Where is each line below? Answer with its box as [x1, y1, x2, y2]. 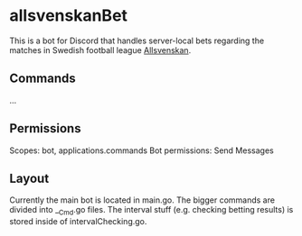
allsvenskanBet [9, 5, 128, 26]
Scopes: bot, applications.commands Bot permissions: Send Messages [9, 145, 274, 156]
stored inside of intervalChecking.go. [9, 216, 147, 227]
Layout [9, 170, 50, 186]
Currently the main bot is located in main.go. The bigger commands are [9, 195, 276, 205]
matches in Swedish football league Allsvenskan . [9, 44, 192, 55]
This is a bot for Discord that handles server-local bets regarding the [9, 35, 265, 46]
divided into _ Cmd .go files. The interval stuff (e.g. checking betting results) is [9, 204, 294, 217]
